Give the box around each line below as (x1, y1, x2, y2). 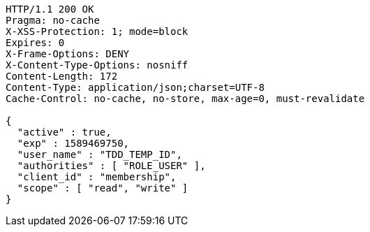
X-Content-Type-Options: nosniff (6, 59, 188, 71)
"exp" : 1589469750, (17, 138, 130, 149)
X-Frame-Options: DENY (6, 48, 130, 59)
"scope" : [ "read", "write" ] (17, 182, 188, 194)
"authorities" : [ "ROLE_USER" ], (17, 160, 206, 171)
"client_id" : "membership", (17, 171, 177, 182)
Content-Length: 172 (6, 71, 118, 82)
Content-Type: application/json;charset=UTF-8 (6, 82, 265, 93)
